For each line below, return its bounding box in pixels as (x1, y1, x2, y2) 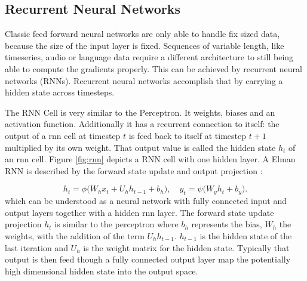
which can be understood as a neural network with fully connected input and (5, 194, 287, 207)
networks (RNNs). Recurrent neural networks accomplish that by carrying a (5, 74, 283, 87)
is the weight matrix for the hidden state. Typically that (83, 241, 290, 254)
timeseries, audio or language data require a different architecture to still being (5, 51, 294, 63)
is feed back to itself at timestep (128, 129, 246, 141)
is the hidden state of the (199, 229, 292, 242)
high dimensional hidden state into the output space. (5, 264, 198, 277)
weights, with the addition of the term (5, 229, 145, 242)
